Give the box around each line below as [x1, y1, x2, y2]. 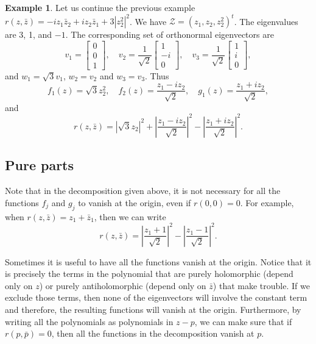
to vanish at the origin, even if [78, 196, 191, 209]
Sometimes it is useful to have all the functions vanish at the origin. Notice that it [5, 255, 312, 268]
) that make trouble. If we [212, 279, 310, 292]
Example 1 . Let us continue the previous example [5, 1, 195, 13]
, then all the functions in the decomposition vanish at [51, 327, 255, 340]
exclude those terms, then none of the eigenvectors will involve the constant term [5, 291, 307, 304]
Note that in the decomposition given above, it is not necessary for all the [5, 184, 281, 197]
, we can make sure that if [194, 315, 292, 328]
